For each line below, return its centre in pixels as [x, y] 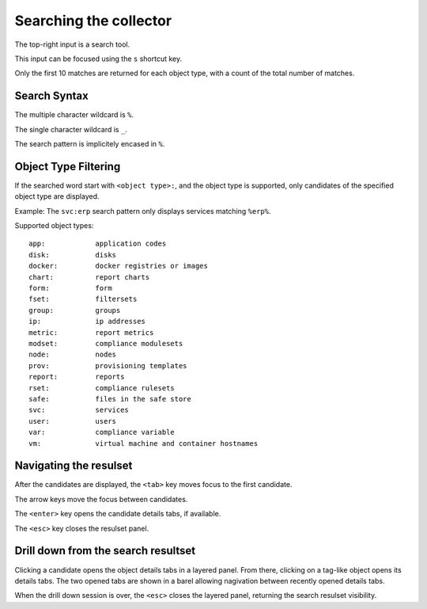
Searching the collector [93, 21]
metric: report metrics [91, 332]
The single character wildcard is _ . [71, 129]
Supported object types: [54, 226]
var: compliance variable [102, 432]
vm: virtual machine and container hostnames [144, 443]
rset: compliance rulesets [102, 388]
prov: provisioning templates [108, 365]
